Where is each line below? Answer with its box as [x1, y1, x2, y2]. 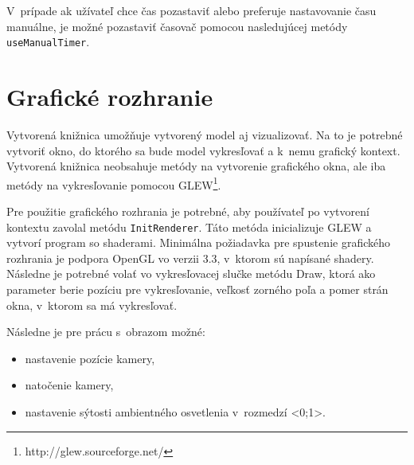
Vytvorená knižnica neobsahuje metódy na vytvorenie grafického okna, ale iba [6, 158, 386, 174]
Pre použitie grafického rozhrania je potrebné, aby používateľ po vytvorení [6, 203, 369, 219]
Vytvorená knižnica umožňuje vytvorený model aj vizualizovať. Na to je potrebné [6, 126, 403, 143]
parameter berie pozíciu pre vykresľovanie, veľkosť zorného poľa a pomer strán [6, 281, 389, 298]
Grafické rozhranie [6, 80, 213, 113]
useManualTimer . [6, 33, 90, 50]
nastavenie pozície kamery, [25, 350, 155, 366]
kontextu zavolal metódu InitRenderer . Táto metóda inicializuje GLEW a [6, 218, 372, 235]
